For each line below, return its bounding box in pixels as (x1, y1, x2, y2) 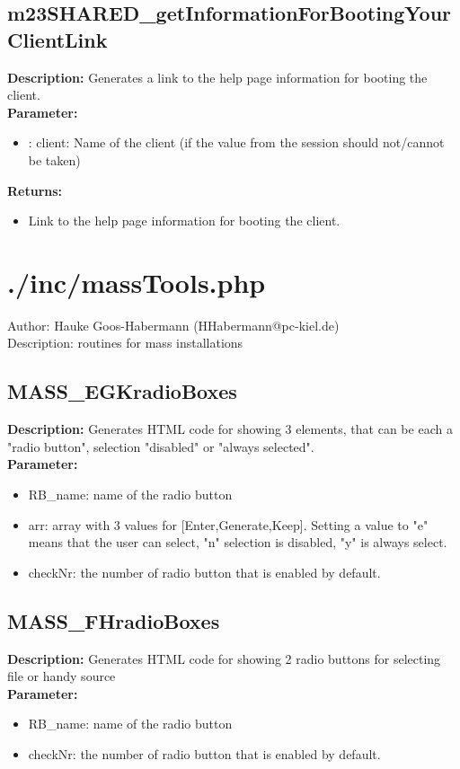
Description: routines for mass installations (7, 333, 243, 352)
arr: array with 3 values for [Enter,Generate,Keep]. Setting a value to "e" (28, 515, 429, 534)
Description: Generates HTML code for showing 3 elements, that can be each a (7, 420, 453, 438)
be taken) (28, 150, 81, 169)
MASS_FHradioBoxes (7, 606, 220, 634)
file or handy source (7, 667, 116, 685)
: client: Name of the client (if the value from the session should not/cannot (28, 133, 445, 152)
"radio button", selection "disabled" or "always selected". (7, 437, 314, 455)
